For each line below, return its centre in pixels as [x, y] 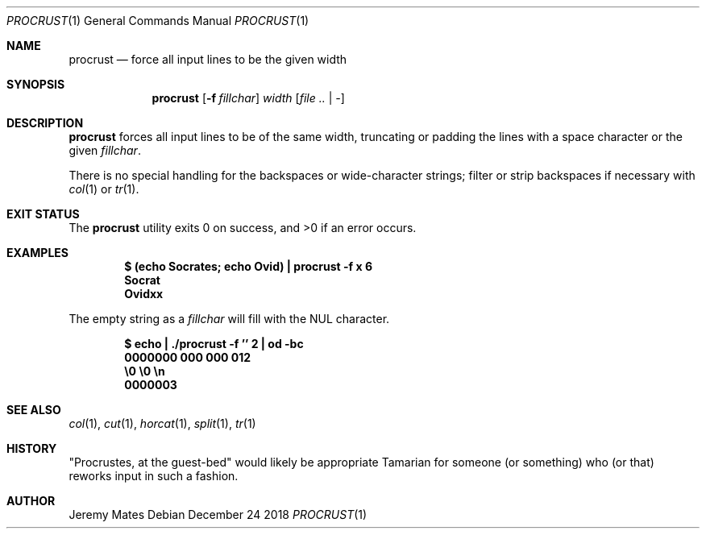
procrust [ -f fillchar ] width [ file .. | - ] [248, 98]
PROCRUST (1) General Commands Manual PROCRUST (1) [158, 21]
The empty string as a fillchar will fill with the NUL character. [229, 319]
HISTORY [32, 448]
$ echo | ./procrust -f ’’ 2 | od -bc [214, 344]
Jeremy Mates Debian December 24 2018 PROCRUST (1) [218, 514]
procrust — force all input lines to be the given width [208, 59]
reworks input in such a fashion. [154, 476]
